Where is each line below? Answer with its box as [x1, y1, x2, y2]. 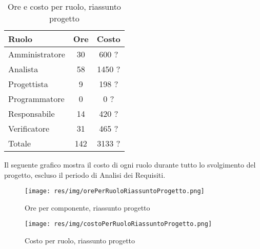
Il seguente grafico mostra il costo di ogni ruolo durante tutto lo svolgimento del [4, 159, 256, 170]
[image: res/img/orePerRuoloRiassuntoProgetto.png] [25, 188, 205, 195]
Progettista [8, 78, 48, 90]
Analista [8, 63, 38, 75]
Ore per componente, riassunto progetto [25, 202, 150, 213]
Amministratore [8, 48, 65, 60]
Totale [8, 137, 31, 149]
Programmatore [8, 93, 65, 105]
